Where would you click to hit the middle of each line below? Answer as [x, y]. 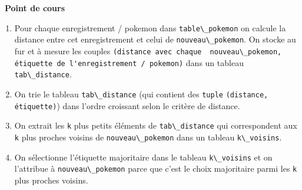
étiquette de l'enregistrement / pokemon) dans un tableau [129, 62]
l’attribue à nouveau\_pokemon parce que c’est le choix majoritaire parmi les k [156, 168]
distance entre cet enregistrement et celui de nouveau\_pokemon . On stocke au [155, 39]
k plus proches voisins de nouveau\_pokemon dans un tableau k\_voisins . [148, 137]
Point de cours [35, 8]
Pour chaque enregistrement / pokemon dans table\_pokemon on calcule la [150, 27]
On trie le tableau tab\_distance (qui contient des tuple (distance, [141, 94]
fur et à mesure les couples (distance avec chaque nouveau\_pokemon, [148, 50]
